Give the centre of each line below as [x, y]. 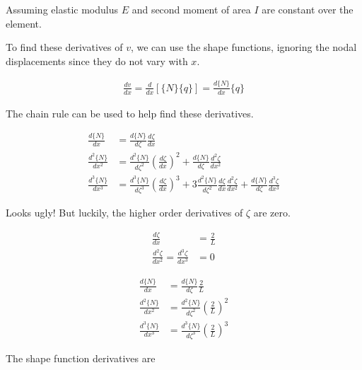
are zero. [272, 213]
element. [24, 23]
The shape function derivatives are [81, 358]
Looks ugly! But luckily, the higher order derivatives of [124, 213]
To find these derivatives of [64, 47]
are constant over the [308, 9]
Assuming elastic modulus [62, 9]
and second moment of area [191, 9]
